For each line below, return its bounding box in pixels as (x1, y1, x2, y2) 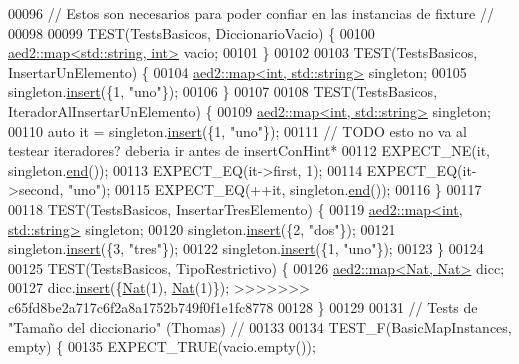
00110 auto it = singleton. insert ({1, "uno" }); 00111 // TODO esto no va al (8, 120, 467, 141)
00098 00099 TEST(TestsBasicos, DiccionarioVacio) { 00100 (8, 22, 375, 43)
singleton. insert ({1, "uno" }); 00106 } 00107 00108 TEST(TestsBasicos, (8, 81, 438, 102)
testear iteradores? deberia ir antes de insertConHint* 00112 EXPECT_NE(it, (8, 140, 490, 161)
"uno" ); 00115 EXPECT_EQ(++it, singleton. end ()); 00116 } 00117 (67, 179, 482, 200)
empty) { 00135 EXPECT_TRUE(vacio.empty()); (8, 336, 316, 357)
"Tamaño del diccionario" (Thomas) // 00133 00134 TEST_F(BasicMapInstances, (8, 316, 512, 337)
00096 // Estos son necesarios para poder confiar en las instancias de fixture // (8, 3, 494, 23)
